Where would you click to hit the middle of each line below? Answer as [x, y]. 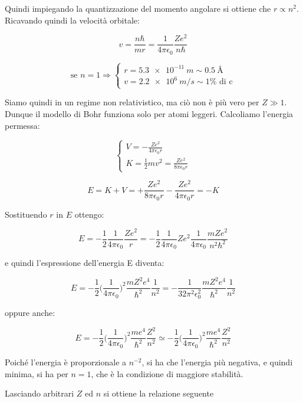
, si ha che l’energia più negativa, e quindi [217, 362]
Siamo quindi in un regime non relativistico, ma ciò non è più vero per [132, 102]
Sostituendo [26, 214]
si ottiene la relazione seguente [159, 393]
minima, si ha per [37, 373]
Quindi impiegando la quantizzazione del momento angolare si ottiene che [138, 8]
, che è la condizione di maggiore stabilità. [167, 373]
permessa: [22, 125]
